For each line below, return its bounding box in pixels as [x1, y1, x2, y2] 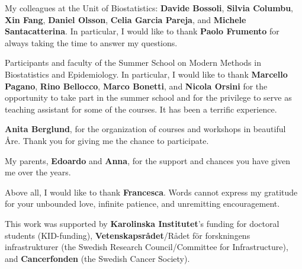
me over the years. [5, 166, 71, 178]
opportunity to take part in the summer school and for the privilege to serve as [5, 91, 292, 104]
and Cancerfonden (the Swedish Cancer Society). [5, 252, 190, 264]
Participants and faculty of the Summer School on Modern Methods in [5, 56, 261, 69]
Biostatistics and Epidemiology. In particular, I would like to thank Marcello [5, 68, 288, 80]
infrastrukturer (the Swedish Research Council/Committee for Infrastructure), [5, 241, 288, 253]
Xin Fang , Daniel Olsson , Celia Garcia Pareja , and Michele [5, 13, 246, 25]
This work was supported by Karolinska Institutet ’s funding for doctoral [5, 217, 279, 229]
